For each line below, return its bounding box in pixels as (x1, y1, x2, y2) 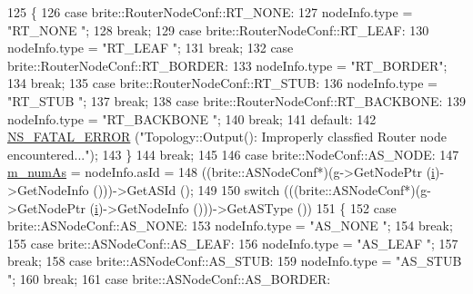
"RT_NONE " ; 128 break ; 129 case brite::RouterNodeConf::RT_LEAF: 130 (7, 20, 429, 39)
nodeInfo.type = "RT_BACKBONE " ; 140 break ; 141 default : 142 (7, 109, 377, 128)
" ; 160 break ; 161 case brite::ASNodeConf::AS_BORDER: (7, 269, 331, 288)
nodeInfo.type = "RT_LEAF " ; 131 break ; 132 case (7, 38, 294, 57)
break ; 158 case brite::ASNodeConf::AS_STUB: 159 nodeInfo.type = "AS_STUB (7, 251, 462, 270)
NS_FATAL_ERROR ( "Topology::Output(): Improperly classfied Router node (7, 127, 447, 146)
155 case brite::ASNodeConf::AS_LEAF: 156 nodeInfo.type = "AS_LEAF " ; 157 (7, 233, 458, 252)
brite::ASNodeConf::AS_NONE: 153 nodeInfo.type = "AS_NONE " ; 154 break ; (7, 216, 453, 235)
